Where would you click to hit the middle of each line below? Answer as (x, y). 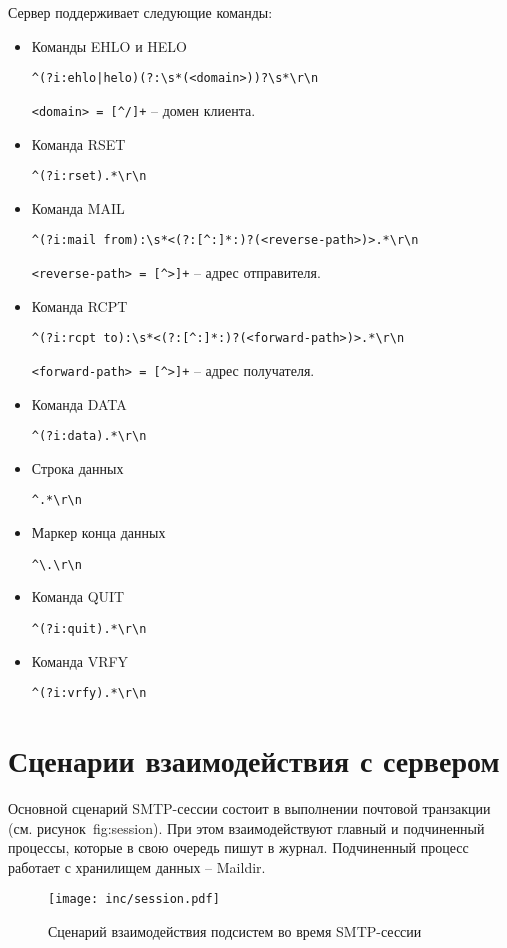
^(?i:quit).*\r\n (89, 628)
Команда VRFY (80, 660)
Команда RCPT (79, 305)
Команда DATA (79, 403)
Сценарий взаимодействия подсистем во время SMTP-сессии (235, 930)
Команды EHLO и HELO (109, 45)
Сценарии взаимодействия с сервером (254, 760)
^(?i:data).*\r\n (89, 436)
